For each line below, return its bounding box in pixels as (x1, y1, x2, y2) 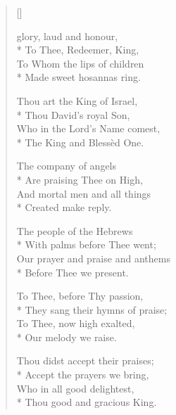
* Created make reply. (16, 200, 112, 215)
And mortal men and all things (16, 186, 151, 200)
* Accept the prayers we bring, (16, 367, 149, 382)
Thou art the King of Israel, (16, 93, 138, 108)
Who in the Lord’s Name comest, (16, 121, 161, 136)
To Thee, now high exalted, (16, 316, 135, 331)
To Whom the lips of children (16, 56, 144, 70)
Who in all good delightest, (16, 381, 134, 395)
